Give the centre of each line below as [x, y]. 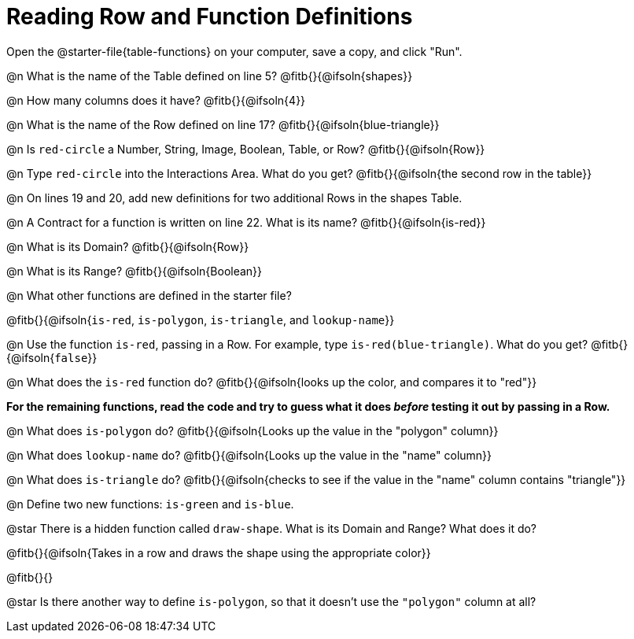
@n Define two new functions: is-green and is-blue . [150, 504]
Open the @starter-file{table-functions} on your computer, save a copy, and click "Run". [234, 51]
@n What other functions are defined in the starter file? [149, 295]
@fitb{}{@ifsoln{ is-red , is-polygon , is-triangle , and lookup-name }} [201, 319]
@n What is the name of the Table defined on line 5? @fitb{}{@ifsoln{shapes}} [210, 76]
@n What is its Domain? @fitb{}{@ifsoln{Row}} [128, 246]
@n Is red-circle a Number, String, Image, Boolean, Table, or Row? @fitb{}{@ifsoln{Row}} [246, 149]
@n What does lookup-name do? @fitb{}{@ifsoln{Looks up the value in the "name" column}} [249, 455]
